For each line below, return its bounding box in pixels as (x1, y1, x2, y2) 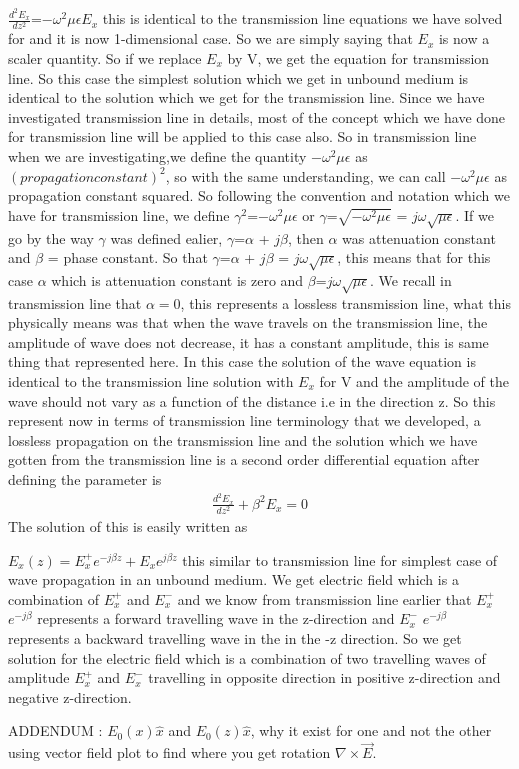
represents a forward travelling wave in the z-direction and (37, 608, 395, 629)
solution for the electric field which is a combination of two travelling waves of (8, 647, 486, 668)
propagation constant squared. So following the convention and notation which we (8, 185, 510, 206)
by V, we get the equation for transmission (227, 48, 490, 69)
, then (287, 227, 324, 248)
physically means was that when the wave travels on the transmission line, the (8, 312, 488, 333)
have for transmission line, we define (8, 204, 230, 225)
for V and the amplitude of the (319, 371, 509, 392)
